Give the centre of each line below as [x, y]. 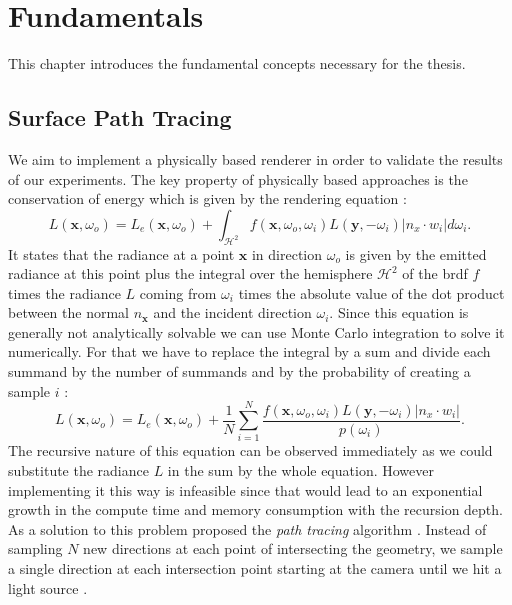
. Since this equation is [399, 312]
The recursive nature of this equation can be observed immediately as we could [250, 450]
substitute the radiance [78, 469]
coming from [178, 292]
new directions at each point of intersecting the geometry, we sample [293, 548]
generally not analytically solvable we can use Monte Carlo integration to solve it [256, 331]
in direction [287, 253]
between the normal [68, 312]
